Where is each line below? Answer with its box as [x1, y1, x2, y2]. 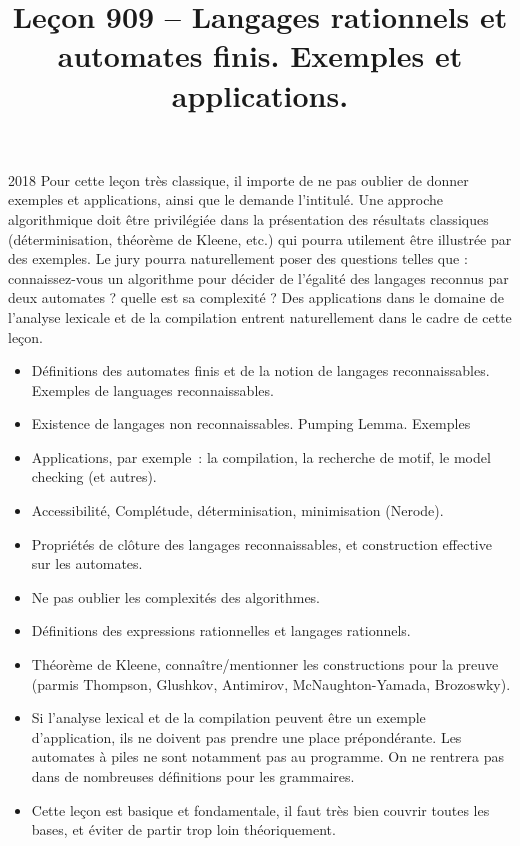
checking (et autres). [31, 466, 157, 487]
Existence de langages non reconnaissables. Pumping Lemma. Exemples [31, 413, 471, 434]
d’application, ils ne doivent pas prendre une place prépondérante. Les [31, 726, 462, 747]
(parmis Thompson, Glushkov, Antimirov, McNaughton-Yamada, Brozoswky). [31, 673, 511, 694]
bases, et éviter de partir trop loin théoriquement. [31, 819, 336, 840]
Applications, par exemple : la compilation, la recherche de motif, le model [31, 446, 491, 467]
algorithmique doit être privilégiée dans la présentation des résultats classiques [8, 208, 489, 229]
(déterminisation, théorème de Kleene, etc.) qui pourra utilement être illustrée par [8, 228, 512, 249]
